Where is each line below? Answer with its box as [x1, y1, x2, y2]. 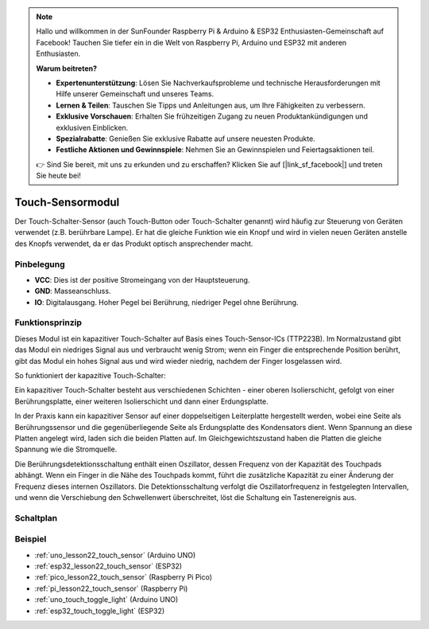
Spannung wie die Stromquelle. [14, 444, 118, 454]
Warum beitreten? [36, 64, 98, 73]
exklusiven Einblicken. [56, 123, 129, 132]
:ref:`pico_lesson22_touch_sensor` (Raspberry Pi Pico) [34, 572, 213, 582]
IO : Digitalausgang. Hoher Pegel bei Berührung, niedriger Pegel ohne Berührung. [34, 297, 299, 307]
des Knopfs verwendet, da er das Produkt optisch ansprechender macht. [14, 239, 253, 248]
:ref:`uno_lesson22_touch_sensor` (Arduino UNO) [34, 550, 196, 560]
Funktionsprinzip [14, 317, 83, 328]
